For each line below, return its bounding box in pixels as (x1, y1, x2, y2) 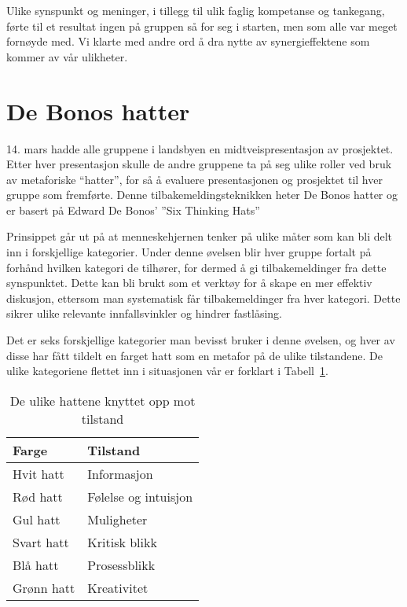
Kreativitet (87, 578, 148, 597)
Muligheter (87, 510, 148, 528)
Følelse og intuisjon (87, 487, 193, 506)
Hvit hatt (13, 464, 64, 483)
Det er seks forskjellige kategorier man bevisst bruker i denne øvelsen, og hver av (6, 332, 395, 348)
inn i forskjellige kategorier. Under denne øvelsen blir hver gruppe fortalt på (6, 244, 372, 260)
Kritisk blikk (87, 532, 157, 551)
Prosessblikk (87, 555, 156, 574)
